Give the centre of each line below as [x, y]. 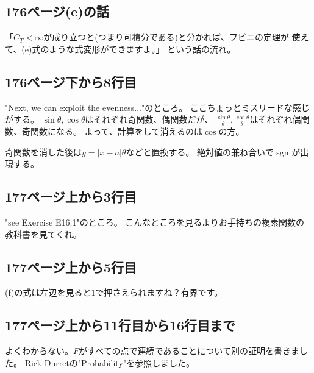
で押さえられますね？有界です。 [159, 292]
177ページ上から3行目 [71, 197]
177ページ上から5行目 [71, 267]
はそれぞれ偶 [275, 119]
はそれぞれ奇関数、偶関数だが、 [149, 119]
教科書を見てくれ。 [43, 234]
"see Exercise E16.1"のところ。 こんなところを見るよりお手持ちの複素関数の [155, 222]
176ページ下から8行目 [71, 81]
